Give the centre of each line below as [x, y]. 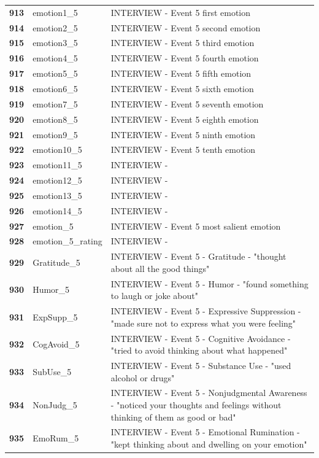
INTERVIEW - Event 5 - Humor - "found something [209, 283]
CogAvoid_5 [56, 344]
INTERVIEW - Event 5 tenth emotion [183, 149]
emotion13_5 [57, 195]
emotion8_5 [55, 119]
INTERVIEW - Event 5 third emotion [183, 43]
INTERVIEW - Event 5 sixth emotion [182, 88]
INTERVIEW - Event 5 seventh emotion [187, 103]
